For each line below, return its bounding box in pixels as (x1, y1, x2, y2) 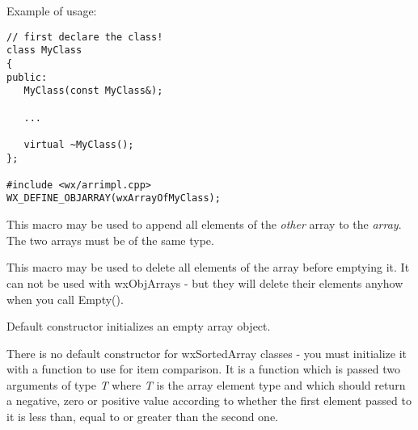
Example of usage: (6, 2, 97, 19)
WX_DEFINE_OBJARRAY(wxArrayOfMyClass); (6, 192, 221, 204)
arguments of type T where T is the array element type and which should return (6, 376, 406, 393)
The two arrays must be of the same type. (6, 231, 214, 248)
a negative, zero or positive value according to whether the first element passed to (6, 392, 412, 409)
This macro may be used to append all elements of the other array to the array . (6, 216, 402, 233)
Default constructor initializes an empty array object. (6, 318, 271, 335)
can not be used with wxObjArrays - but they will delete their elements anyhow (6, 274, 403, 291)
